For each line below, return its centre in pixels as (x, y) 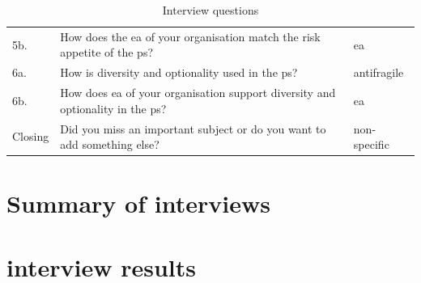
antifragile (378, 72)
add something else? (110, 144)
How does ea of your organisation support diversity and (198, 93)
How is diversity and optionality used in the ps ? (179, 72)
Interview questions (210, 10)
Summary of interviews (138, 203)
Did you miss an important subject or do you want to (193, 128)
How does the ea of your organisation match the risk (190, 36)
